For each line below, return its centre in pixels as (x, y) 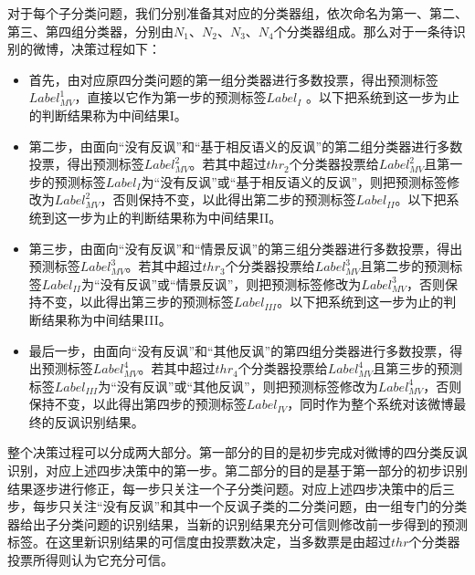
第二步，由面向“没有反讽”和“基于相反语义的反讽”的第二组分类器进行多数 (246, 146)
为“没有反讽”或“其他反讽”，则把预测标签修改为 (238, 386)
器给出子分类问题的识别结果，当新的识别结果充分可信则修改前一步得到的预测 (237, 523)
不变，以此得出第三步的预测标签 (137, 302)
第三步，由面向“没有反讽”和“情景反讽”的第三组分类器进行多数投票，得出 (246, 248)
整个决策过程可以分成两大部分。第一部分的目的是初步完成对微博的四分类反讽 (237, 452)
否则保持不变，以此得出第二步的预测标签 (234, 199)
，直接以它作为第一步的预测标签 (170, 97)
